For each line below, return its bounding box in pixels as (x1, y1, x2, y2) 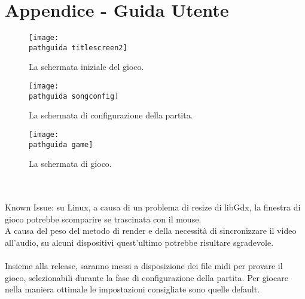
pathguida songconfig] (29, 91, 119, 100)
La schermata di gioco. (29, 157, 112, 170)
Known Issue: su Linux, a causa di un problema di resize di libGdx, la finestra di (5, 201, 301, 213)
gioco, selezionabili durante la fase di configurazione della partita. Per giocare (5, 271, 288, 283)
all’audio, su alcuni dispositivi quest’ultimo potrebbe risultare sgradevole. (5, 236, 274, 248)
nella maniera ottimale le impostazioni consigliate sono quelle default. (5, 283, 260, 295)
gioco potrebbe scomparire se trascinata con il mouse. (5, 212, 202, 225)
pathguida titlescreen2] (29, 43, 127, 52)
